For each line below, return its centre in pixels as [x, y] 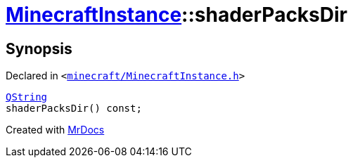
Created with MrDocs [55, 130]
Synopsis [39, 48]
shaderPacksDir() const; [74, 109]
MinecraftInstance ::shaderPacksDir [177, 15]
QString [27, 97]
